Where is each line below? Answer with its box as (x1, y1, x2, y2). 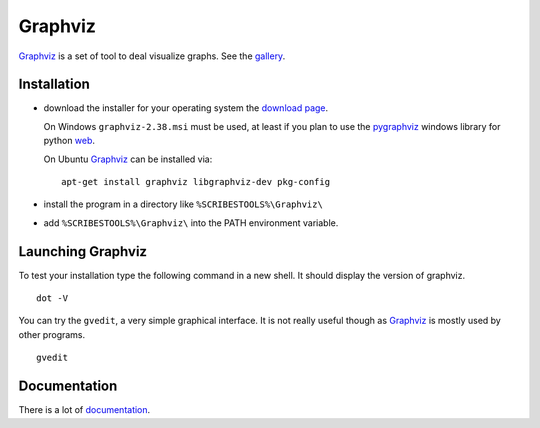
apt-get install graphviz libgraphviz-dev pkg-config (61, 176, 330, 188)
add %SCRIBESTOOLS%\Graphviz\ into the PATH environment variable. (43, 216, 339, 229)
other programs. (18, 328, 86, 340)
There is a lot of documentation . (18, 404, 151, 416)
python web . (43, 135, 95, 147)
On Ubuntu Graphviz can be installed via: (43, 153, 213, 165)
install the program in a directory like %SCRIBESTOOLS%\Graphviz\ (43, 198, 324, 210)
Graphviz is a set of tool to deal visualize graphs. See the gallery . (18, 50, 286, 62)
